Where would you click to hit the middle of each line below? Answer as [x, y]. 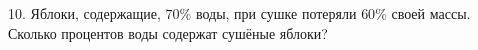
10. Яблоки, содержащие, [84, 13]
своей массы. [431, 13]
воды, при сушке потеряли [276, 13]
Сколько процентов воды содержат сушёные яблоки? [168, 32]
